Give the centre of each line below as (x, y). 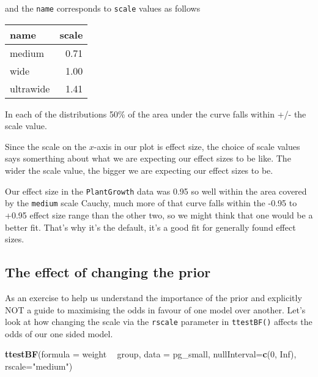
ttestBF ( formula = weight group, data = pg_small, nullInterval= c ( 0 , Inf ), (151, 354)
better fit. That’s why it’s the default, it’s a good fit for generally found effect (150, 227)
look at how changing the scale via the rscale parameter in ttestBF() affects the (159, 322)
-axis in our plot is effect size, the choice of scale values (197, 146)
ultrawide (30, 88)
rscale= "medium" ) (39, 366)
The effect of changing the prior (108, 272)
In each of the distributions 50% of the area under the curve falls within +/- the (156, 114)
